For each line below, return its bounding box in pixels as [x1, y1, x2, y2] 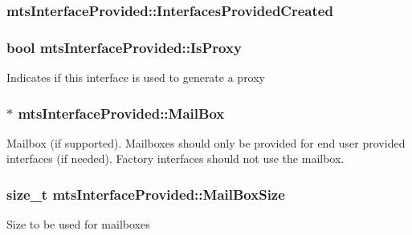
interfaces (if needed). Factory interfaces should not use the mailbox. [6, 150, 345, 167]
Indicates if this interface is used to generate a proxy [6, 69, 266, 86]
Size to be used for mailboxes [6, 216, 150, 233]
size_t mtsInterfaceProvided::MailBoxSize [6, 184, 285, 204]
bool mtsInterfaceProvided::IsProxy [6, 37, 242, 57]
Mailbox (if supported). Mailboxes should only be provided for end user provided [6, 134, 406, 151]
